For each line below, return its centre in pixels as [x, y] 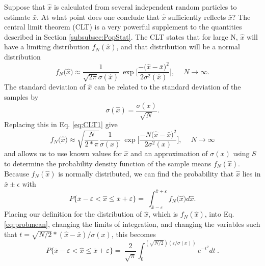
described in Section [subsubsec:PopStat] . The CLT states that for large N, [121, 36]
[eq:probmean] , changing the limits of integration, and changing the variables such [132, 224]
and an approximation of [169, 153]
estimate [17, 17]
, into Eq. [219, 214]
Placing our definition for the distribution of [73, 214]
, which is [163, 214]
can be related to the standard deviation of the [167, 87]
